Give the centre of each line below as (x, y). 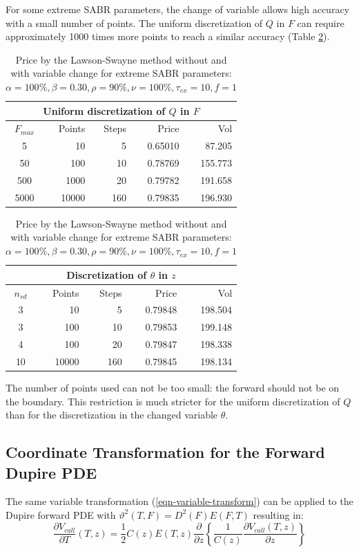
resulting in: (278, 514)
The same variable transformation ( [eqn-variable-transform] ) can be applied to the (179, 501)
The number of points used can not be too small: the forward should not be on (173, 387)
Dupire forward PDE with (61, 514)
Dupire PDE (51, 472)
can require (321, 22)
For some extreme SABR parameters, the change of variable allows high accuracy (177, 9)
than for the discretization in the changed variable (112, 415)
